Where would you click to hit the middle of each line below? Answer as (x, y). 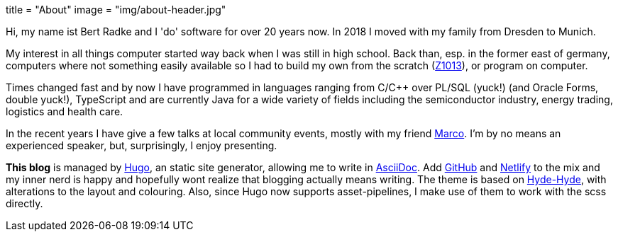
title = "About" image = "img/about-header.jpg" (116, 10)
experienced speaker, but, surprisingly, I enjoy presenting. (142, 145)
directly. (24, 203)
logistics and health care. (65, 111)
